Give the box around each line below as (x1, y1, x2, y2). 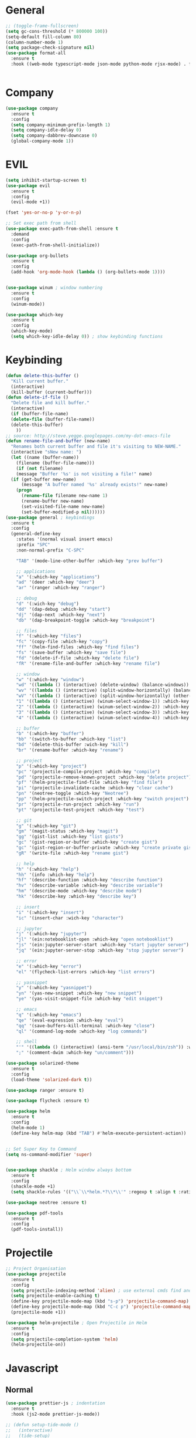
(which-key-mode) (11, 328, 53, 334)
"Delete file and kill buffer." (11, 400, 90, 406)
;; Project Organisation (5, 1266, 66, 1272)
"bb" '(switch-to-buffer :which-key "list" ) (16, 736, 126, 742)
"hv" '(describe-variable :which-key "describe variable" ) (16, 882, 163, 889)
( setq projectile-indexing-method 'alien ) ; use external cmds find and (11, 1287, 192, 1294)
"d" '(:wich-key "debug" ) (16, 601, 80, 607)
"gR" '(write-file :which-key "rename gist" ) (16, 850, 129, 856)
